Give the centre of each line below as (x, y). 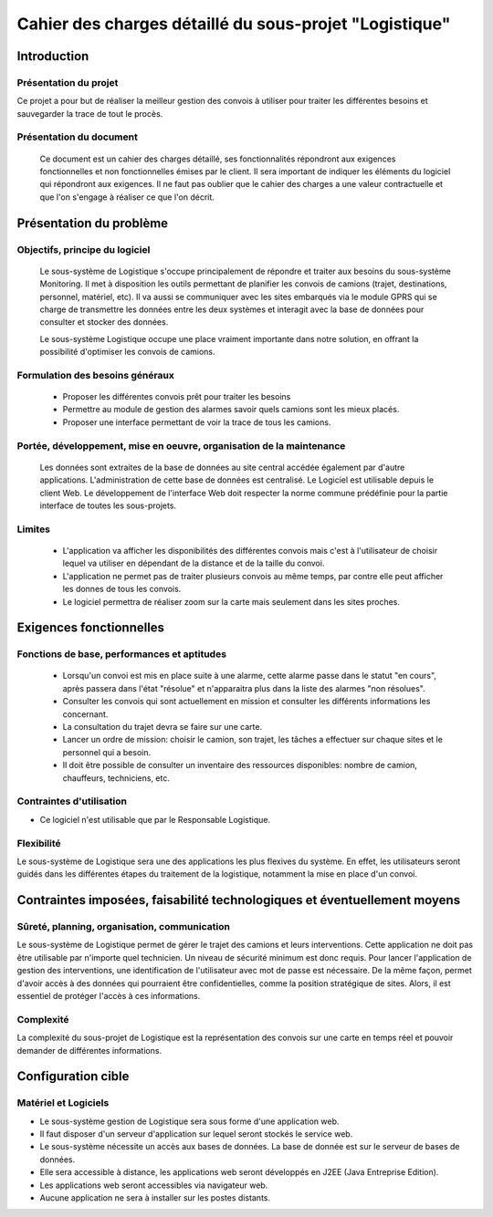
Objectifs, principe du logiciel (84, 249)
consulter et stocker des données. (104, 322)
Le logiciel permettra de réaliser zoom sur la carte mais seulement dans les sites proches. (231, 601)
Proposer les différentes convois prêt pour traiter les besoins (177, 397)
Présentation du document (78, 137)
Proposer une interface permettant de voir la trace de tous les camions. (197, 422)
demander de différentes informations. (89, 1050)
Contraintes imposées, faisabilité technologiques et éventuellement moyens (239, 900)
